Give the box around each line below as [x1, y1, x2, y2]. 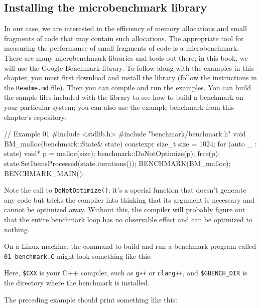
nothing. [4, 224, 30, 234]
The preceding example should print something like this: [4, 294, 177, 304]
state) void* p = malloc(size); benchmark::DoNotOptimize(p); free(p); [4, 148, 220, 159]
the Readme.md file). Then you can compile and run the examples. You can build [4, 82, 251, 92]
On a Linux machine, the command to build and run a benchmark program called [4, 241, 256, 251]
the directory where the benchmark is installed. [4, 277, 150, 288]
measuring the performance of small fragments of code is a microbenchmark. [4, 43, 239, 53]
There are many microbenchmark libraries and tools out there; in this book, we [4, 52, 248, 63]
